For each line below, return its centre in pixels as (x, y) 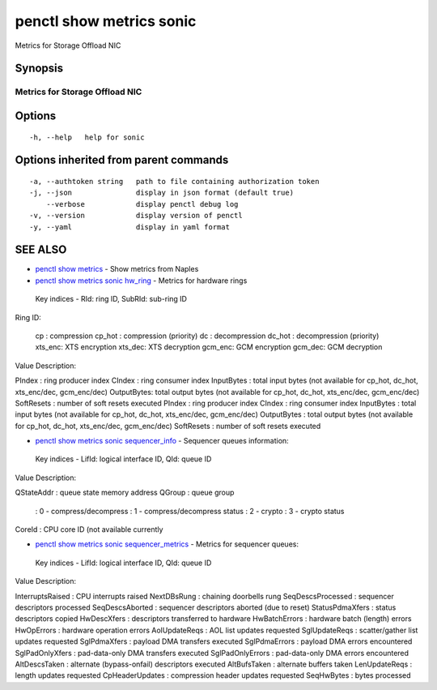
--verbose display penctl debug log (142, 204)
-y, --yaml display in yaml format (130, 227)
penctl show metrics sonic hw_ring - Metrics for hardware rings (141, 281)
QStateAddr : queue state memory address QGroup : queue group (125, 493)
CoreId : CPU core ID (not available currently (89, 529)
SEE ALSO (41, 250)
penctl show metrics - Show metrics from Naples (117, 269)
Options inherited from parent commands (122, 160)
